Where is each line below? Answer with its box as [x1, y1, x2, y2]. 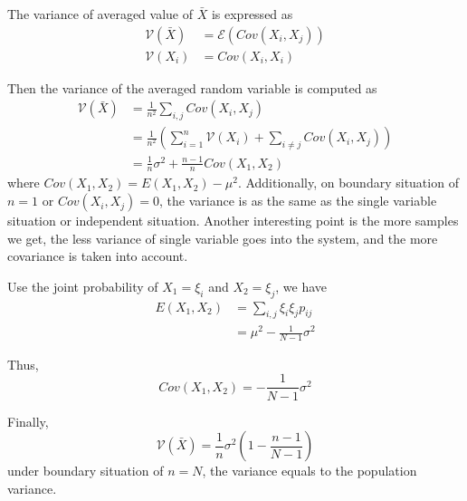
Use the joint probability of [7, 276, 158, 295]
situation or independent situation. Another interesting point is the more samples [7, 211, 459, 230]
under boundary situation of [7, 461, 164, 480]
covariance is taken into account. [7, 246, 188, 265]
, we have [275, 276, 328, 295]
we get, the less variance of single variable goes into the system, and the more [7, 228, 438, 247]
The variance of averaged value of [7, 5, 194, 23]
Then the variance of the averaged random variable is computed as [7, 78, 377, 97]
